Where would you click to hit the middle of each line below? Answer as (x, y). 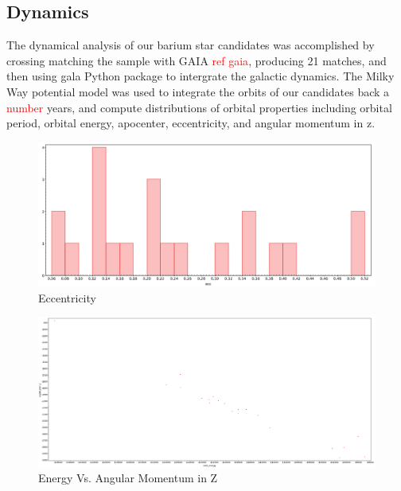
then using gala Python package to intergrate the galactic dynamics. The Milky (200, 76)
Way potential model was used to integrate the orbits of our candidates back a (198, 91)
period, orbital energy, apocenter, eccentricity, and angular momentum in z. (191, 123)
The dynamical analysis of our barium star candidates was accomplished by (191, 45)
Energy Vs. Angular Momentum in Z (128, 478)
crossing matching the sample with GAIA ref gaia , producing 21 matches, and (197, 60)
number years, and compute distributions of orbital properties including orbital (199, 107)
